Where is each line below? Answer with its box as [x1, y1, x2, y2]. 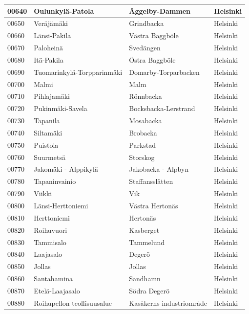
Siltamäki [34, 127, 62, 137]
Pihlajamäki [34, 91, 70, 101]
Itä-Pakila [34, 54, 63, 65]
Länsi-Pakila [34, 30, 71, 41]
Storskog [129, 152, 155, 162]
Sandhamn [129, 273, 161, 284]
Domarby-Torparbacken [129, 67, 200, 77]
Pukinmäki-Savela [34, 103, 87, 113]
